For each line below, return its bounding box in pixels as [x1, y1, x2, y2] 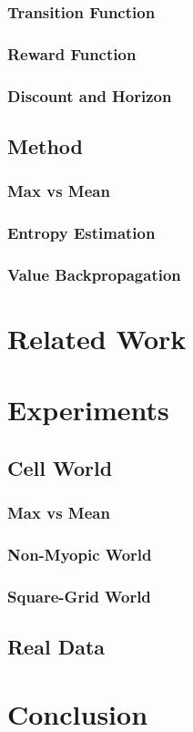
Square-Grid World [7, 584, 151, 607]
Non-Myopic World [7, 543, 152, 566]
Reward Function [7, 42, 137, 65]
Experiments [7, 391, 169, 428]
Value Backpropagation [7, 263, 181, 285]
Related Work [7, 320, 187, 357]
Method [7, 131, 83, 160]
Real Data [7, 633, 106, 661]
